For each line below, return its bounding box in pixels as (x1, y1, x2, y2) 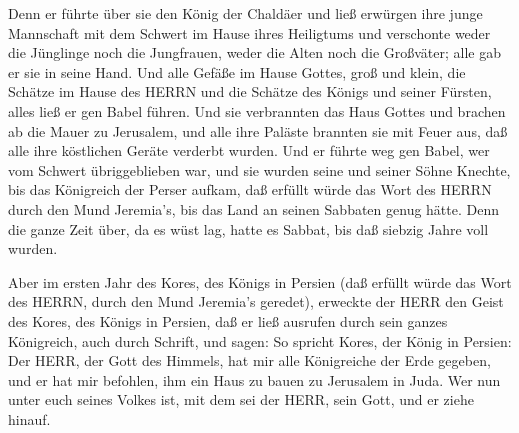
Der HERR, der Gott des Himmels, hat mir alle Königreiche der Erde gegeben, (8, 350, 491, 371)
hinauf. (8, 408, 51, 429)
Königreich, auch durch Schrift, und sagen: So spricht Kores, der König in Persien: (8, 330, 512, 351)
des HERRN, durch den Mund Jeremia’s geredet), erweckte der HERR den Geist (8, 291, 504, 312)
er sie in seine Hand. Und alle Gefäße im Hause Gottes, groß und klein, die (8, 61, 466, 82)
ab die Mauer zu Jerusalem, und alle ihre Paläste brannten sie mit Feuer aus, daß (8, 120, 508, 141)
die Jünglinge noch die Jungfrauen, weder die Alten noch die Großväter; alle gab (8, 42, 502, 63)
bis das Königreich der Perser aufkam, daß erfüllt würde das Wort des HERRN (8, 179, 492, 200)
